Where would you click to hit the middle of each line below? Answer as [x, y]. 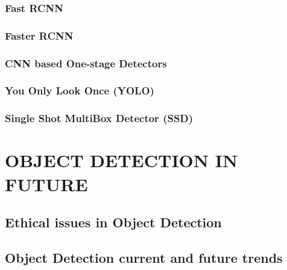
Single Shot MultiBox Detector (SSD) [99, 118]
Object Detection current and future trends [144, 257]
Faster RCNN [39, 35]
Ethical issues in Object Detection [113, 222]
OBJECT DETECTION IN [121, 160]
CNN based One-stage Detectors [86, 63]
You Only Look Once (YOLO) [80, 91]
